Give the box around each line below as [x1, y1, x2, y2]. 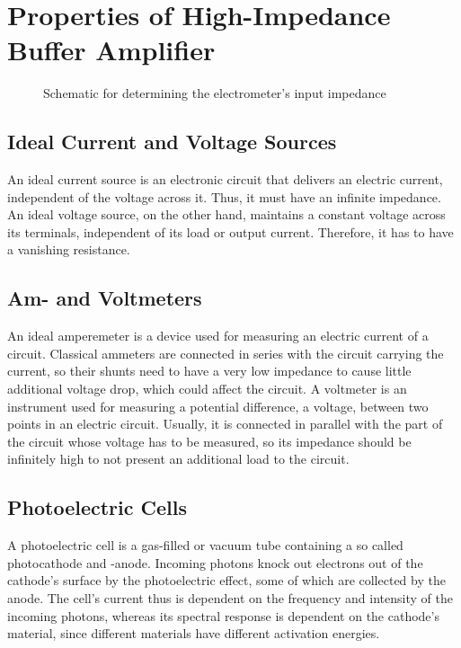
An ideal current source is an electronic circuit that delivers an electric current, [7, 170, 443, 189]
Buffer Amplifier [7, 31, 216, 68]
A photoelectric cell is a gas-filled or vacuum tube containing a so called [7, 536, 403, 555]
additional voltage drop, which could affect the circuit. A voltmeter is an [7, 379, 407, 398]
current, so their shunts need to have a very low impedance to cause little [7, 361, 412, 380]
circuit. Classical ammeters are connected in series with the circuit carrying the [7, 343, 444, 362]
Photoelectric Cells [7, 493, 187, 521]
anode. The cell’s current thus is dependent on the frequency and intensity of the [7, 589, 453, 608]
